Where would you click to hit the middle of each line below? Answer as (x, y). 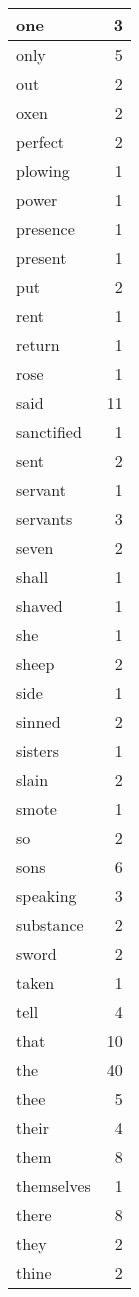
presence (45, 228)
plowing (43, 170)
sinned (38, 721)
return (38, 344)
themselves (53, 1185)
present (41, 257)
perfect (40, 141)
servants (44, 518)
